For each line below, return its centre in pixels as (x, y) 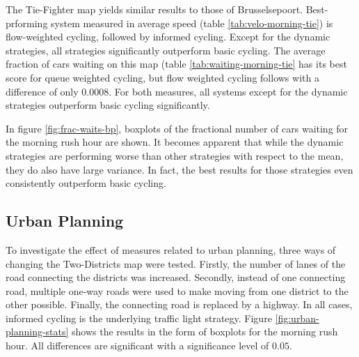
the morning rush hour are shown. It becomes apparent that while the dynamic (175, 142)
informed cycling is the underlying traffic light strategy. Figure (139, 318)
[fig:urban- (297, 318)
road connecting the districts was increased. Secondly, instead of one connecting (176, 277)
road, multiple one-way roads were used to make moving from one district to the (177, 290)
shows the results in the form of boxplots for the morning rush (205, 332)
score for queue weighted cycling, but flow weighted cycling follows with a (162, 77)
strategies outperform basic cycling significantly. (108, 105)
